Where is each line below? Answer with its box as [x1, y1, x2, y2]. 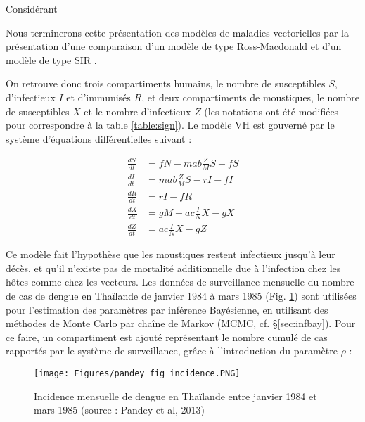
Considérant [6, 1, 58, 15]
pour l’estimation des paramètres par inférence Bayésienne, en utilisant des [6, 302, 328, 316]
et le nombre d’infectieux [84, 103, 191, 118]
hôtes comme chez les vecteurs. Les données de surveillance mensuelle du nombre [6, 274, 354, 289]
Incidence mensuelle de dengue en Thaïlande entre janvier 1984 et [34, 388, 317, 403]
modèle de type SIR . [6, 52, 97, 67]
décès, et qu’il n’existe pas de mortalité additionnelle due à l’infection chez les [6, 260, 341, 275]
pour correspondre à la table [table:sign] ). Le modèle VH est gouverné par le [6, 117, 335, 132]
